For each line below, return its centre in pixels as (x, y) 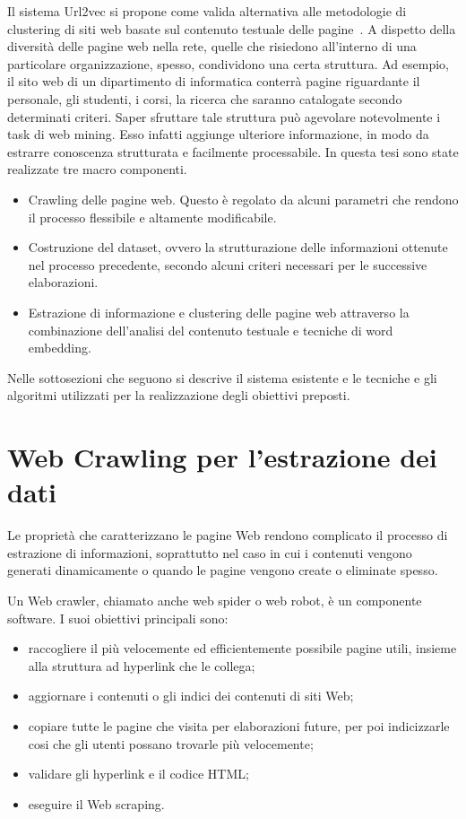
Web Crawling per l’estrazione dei (222, 457)
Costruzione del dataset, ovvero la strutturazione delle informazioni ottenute (238, 247)
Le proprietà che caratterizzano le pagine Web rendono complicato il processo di (228, 535)
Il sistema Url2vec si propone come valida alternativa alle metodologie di (207, 11)
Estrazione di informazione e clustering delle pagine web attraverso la (219, 312)
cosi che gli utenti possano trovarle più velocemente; (171, 743)
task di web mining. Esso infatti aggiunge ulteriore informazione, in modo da (218, 134)
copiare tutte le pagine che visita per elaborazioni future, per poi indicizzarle (239, 725)
